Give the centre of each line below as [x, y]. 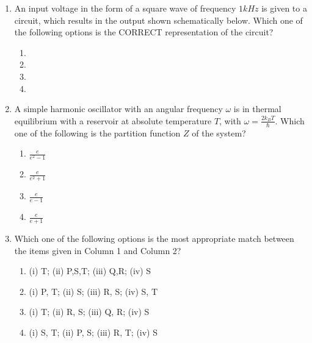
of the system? [219, 133]
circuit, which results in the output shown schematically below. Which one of [158, 20]
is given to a [284, 8]
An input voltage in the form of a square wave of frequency [125, 8]
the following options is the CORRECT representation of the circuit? [144, 32]
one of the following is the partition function [97, 133]
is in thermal [257, 109]
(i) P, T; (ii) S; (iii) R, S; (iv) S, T [93, 291]
